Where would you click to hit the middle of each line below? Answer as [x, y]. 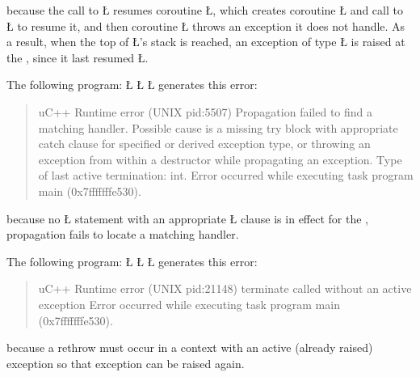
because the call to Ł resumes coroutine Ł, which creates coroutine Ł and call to [205, 10]
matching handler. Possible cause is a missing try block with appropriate [218, 127]
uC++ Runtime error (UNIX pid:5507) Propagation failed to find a [206, 111]
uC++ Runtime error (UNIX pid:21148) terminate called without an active [225, 288]
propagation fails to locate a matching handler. [123, 234]
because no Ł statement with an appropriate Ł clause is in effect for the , [187, 218]
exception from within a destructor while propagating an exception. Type [220, 159]
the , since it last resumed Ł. [78, 57]
